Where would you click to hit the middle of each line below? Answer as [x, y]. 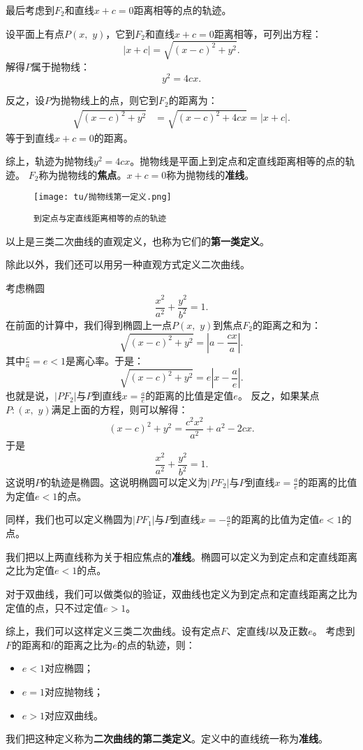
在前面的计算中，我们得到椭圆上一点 [89, 324]
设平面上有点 [35, 33]
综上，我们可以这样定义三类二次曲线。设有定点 [113, 631]
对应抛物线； [74, 691]
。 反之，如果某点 [279, 396]
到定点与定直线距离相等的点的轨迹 [100, 219]
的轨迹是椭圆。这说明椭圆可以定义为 [124, 482]
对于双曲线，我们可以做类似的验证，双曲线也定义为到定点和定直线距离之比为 [181, 594]
